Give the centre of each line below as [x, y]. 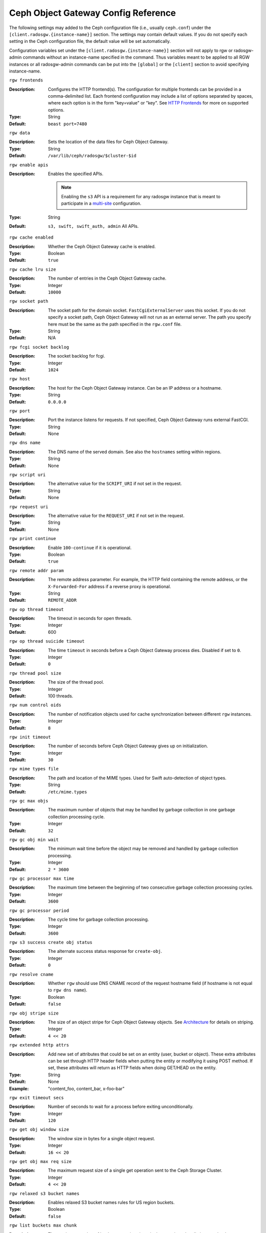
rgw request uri [29, 507]
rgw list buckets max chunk [43, 1225]
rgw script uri [28, 475]
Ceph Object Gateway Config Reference [93, 13]
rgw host [20, 379]
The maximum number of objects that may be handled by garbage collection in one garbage [142, 810]
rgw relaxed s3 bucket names [44, 1193]
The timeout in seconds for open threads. [90, 618]
